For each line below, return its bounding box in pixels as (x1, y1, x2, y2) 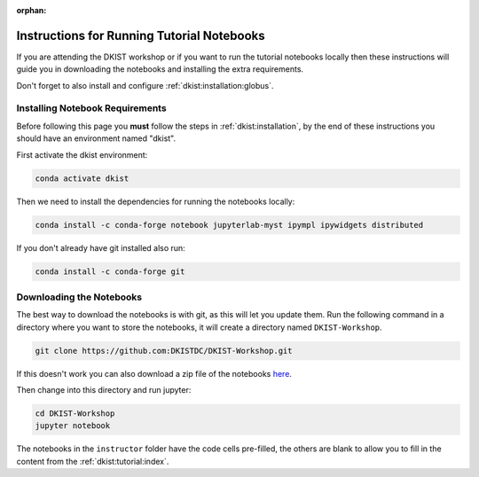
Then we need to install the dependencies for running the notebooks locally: (16, 196, 295, 207)
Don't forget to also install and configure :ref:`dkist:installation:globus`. (16, 80, 274, 90)
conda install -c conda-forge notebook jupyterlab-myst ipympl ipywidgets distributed (35, 220, 424, 230)
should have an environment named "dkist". (16, 133, 177, 144)
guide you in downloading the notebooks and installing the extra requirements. (16, 64, 304, 74)
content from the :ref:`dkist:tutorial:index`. (16, 456, 169, 466)
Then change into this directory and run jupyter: (16, 385, 192, 395)
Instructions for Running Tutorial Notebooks (16, 27, 265, 43)
